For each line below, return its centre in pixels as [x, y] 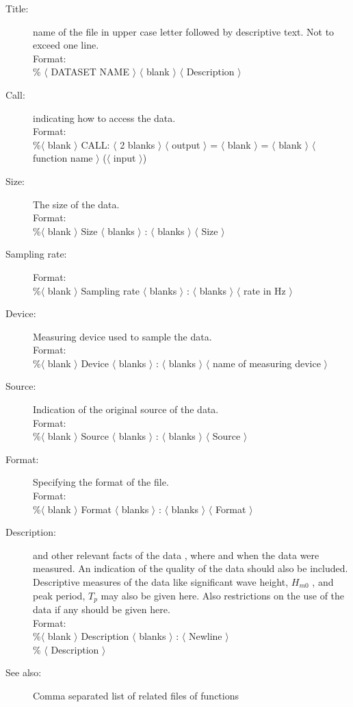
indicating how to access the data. [104, 117]
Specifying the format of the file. [101, 482]
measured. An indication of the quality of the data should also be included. [191, 568]
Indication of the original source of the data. [126, 409]
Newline [205, 636]
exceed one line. [66, 45]
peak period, [59, 595]
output [186, 144]
